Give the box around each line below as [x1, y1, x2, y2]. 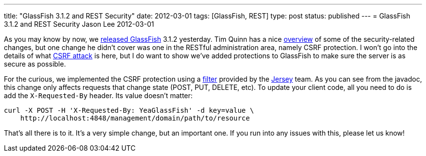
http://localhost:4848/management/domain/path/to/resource [20, 114, 250, 122]
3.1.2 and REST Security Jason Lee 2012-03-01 [4, 20, 154, 28]
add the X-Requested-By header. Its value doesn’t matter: [4, 91, 193, 100]
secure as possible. [4, 60, 66, 68]
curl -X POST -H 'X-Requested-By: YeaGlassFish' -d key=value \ [4, 106, 254, 114]
